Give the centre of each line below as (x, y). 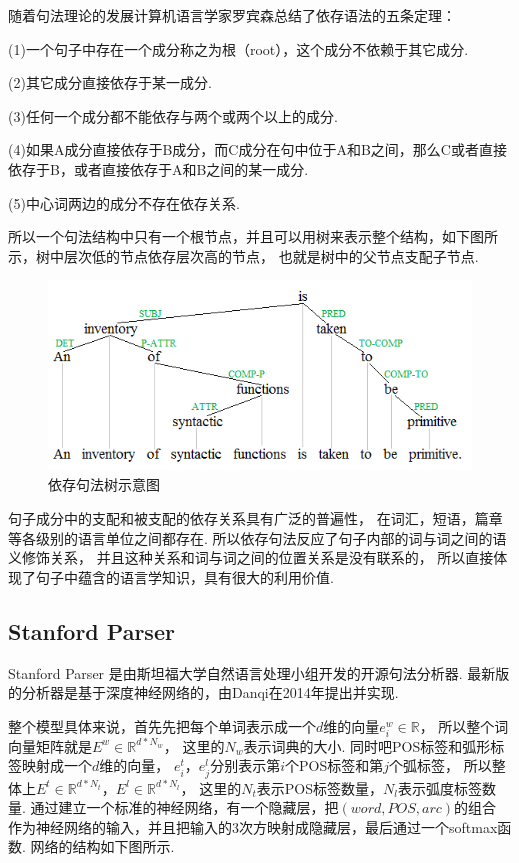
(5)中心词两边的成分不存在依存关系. (124, 202)
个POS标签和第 (334, 765)
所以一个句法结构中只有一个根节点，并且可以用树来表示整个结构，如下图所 (253, 236)
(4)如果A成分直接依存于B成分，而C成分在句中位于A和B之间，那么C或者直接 (257, 149)
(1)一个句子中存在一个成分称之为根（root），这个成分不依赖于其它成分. (238, 48)
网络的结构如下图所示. (102, 846)
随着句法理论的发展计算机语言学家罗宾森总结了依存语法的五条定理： (232, 15)
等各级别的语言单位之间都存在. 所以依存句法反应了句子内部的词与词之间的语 (257, 537)
